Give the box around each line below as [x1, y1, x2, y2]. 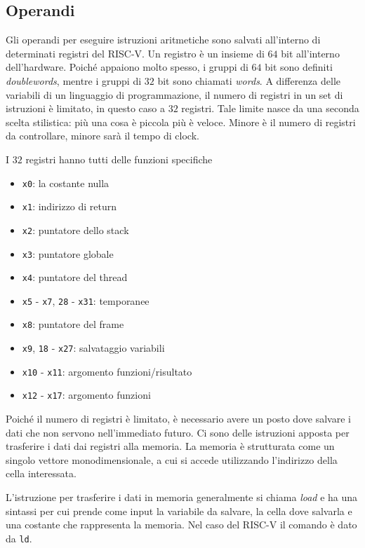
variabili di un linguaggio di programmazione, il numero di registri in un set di [6, 87, 343, 102]
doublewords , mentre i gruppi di [6, 73, 142, 88]
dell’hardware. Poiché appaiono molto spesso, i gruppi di [6, 60, 248, 74]
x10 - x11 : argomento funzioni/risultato [22, 364, 192, 378]
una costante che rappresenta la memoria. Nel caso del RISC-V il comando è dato [6, 517, 357, 532]
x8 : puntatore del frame [22, 317, 124, 331]
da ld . [6, 530, 32, 545]
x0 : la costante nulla [22, 175, 109, 190]
